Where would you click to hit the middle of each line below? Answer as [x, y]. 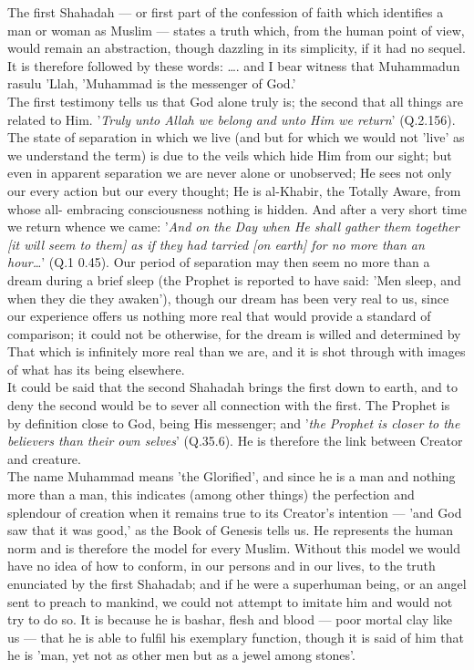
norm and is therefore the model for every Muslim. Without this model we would [234, 547]
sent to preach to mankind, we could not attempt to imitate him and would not [230, 601]
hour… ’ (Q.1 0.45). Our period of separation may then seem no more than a [219, 262]
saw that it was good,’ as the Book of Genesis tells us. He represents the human [231, 530]
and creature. [44, 458]
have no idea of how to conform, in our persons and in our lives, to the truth [222, 566]
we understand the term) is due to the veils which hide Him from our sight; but [230, 155]
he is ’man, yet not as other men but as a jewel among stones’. [181, 655]
